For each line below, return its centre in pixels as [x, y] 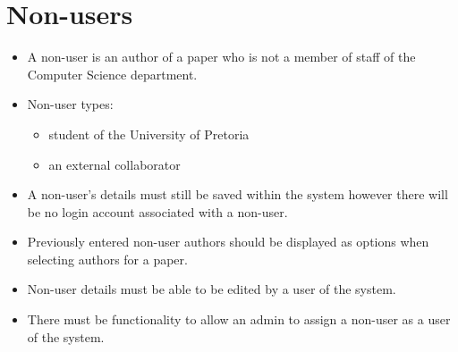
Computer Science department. [112, 74]
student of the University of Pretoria [149, 134]
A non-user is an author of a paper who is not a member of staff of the [221, 57]
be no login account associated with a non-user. [157, 211]
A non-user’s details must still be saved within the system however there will [237, 194]
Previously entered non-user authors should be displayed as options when [228, 242]
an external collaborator [114, 164]
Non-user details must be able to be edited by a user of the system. [212, 289]
